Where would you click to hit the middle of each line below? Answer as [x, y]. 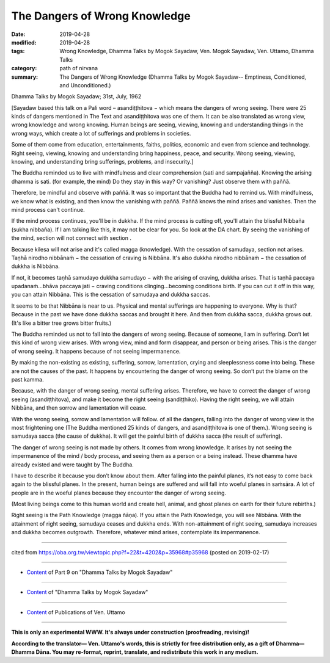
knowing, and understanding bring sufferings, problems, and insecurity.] [102, 162]
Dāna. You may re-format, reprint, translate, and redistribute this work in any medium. [147, 652]
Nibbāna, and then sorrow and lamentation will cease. [79, 408]
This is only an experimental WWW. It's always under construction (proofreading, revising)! [130, 632]
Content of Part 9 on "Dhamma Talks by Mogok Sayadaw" [100, 572]
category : [24, 68]
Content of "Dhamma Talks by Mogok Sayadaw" [87, 592]
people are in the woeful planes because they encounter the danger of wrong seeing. [119, 493]
